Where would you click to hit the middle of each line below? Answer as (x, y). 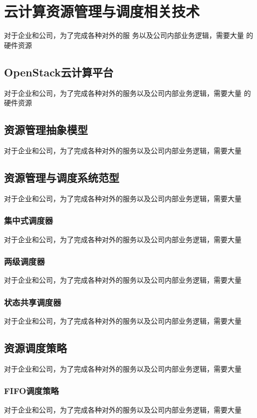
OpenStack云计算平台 (59, 72)
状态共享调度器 (33, 302)
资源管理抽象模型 (46, 130)
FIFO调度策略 (31, 391)
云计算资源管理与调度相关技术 (102, 11)
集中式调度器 (29, 220)
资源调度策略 (35, 348)
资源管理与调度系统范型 (62, 177)
